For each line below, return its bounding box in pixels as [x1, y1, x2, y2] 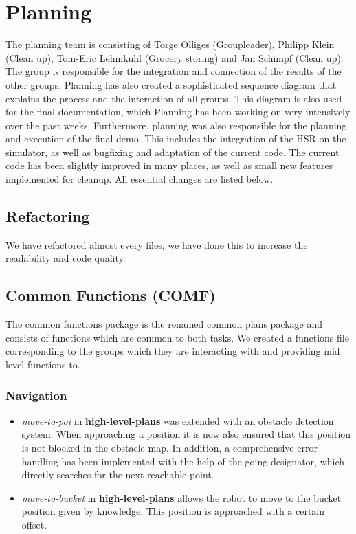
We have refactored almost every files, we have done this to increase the [5, 237, 308, 252]
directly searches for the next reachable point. [21, 467, 214, 482]
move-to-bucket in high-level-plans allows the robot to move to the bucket [21, 490, 342, 504]
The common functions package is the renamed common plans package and [5, 317, 323, 331]
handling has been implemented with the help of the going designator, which [21, 454, 345, 468]
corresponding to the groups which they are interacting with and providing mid [5, 344, 340, 358]
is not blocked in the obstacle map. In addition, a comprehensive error [21, 441, 318, 455]
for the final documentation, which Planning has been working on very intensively [5, 104, 351, 119]
